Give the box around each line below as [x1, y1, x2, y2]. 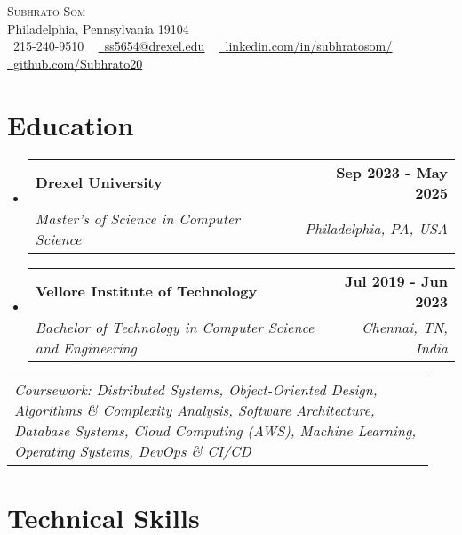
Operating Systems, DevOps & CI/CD [14, 440, 251, 461]
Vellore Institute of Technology [35, 280, 258, 301]
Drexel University [35, 172, 163, 192]
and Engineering [35, 336, 137, 358]
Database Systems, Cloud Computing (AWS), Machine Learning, [14, 419, 417, 441]
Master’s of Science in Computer [35, 207, 241, 229]
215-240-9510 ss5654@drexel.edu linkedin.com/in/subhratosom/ [12, 36, 393, 55]
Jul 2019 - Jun [344, 270, 448, 291]
